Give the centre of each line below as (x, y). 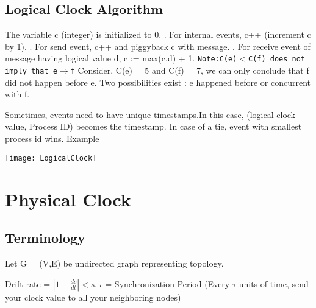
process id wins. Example (52, 138)
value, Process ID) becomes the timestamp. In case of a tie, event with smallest (153, 126)
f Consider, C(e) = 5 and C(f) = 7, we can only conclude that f (190, 70)
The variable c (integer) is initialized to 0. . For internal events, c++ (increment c (158, 34)
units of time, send (274, 283)
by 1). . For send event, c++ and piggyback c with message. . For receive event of (158, 46)
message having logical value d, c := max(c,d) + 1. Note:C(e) (121, 58)
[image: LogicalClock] (51, 158)
